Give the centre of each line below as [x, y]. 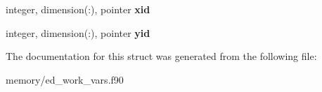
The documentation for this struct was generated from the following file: [161, 56]
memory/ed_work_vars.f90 [65, 79]
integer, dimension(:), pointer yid [78, 32]
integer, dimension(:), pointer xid [78, 9]
